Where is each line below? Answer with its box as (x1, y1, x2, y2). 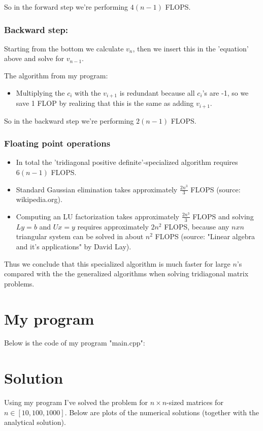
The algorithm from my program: (4, 70, 108, 80)
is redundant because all (119, 87, 195, 98)
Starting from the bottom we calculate (4, 43, 124, 53)
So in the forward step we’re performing (4, 2, 128, 12)
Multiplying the (16, 87, 65, 98)
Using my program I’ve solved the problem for (4, 397, 148, 408)
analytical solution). (4, 417, 66, 427)
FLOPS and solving (192, 211, 254, 221)
